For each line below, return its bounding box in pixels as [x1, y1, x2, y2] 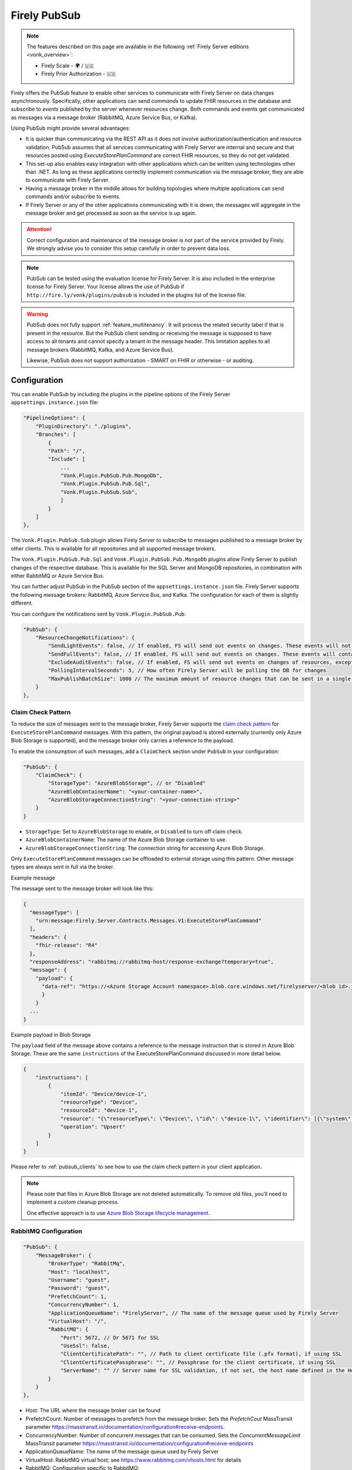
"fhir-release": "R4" [35, 942, 98, 949]
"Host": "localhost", [48, 1268, 110, 1275]
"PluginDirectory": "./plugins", [35, 423, 132, 429]
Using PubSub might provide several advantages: [11, 125, 130, 132]
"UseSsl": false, [60, 1342, 110, 1349]
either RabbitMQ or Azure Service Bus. [11, 572, 105, 579]
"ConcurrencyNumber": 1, [48, 1301, 120, 1308]
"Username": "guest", [48, 1277, 110, 1283]
